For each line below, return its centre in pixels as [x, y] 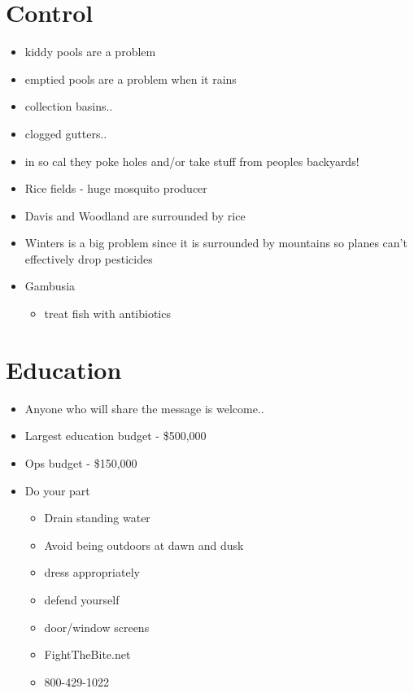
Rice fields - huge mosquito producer [116, 188]
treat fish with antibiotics [107, 314]
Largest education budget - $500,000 [115, 436]
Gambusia [50, 286]
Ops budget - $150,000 [81, 462]
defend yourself [82, 599]
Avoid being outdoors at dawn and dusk [144, 545]
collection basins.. [69, 106]
